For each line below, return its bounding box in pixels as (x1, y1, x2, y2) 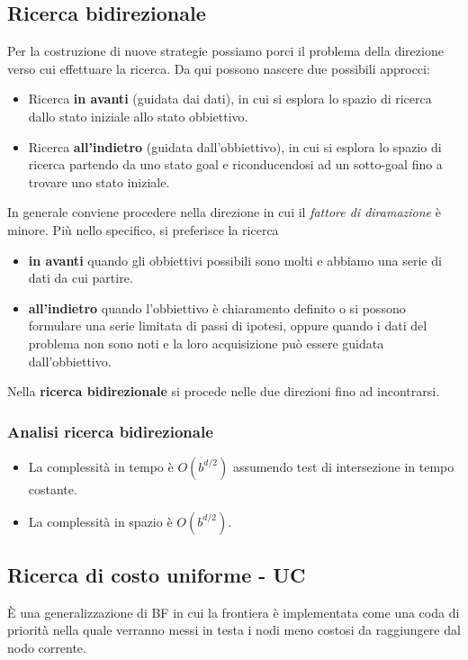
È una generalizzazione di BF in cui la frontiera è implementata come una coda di (7, 602, 460, 621)
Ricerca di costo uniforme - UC (7, 560, 306, 588)
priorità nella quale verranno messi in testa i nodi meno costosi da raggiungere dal (7, 620, 461, 639)
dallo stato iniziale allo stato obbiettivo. (28, 106, 248, 125)
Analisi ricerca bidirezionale (7, 420, 213, 442)
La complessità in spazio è (28, 511, 173, 530)
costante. (28, 479, 77, 498)
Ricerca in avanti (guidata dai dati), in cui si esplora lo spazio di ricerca (28, 89, 432, 108)
